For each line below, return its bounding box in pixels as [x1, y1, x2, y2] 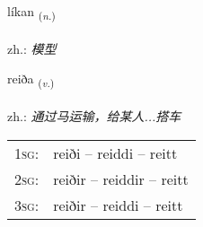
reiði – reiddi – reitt [53, 142, 178, 163]
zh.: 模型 [7, 39, 57, 57]
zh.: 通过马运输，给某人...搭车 [7, 107, 181, 126]
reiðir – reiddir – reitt [53, 168, 189, 189]
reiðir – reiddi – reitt [53, 194, 183, 215]
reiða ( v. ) [7, 69, 55, 91]
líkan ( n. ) [7, 2, 56, 22]
